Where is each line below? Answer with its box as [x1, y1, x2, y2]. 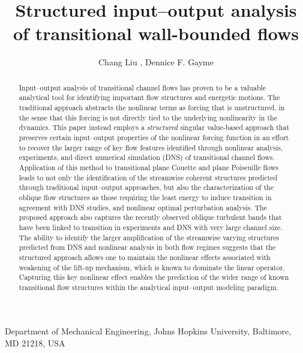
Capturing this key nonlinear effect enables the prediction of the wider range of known [19, 272, 289, 282]
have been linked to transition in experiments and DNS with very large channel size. [19, 222, 283, 232]
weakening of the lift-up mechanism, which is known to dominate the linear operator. [19, 262, 285, 272]
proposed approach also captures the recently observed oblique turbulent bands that [19, 212, 282, 222]
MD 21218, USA [5, 337, 65, 349]
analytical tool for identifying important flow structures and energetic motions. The [19, 92, 280, 102]
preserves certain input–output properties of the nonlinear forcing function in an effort [19, 132, 289, 142]
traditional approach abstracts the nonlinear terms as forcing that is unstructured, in [19, 102, 285, 113]
